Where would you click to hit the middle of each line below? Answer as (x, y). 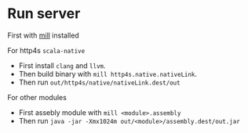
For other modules (37, 97)
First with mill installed (43, 35)
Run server (44, 14)
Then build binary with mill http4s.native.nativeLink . (108, 74)
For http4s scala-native (46, 50)
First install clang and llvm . (62, 65)
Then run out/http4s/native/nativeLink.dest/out (100, 82)
